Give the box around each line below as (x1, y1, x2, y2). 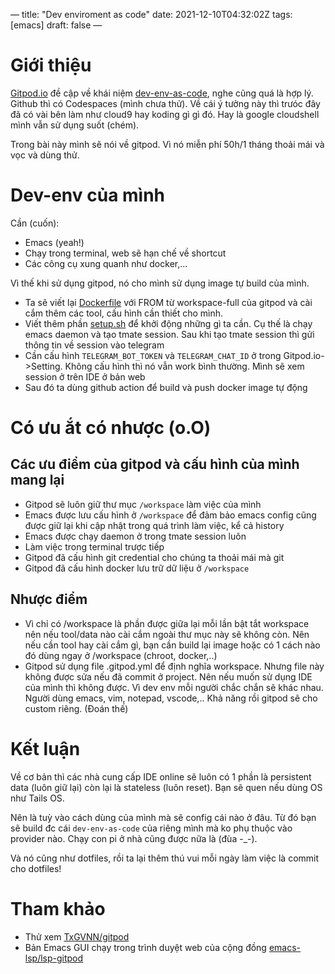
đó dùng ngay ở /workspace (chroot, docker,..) (24, 649, 218, 661)
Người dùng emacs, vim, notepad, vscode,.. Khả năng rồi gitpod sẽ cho (24, 692, 318, 704)
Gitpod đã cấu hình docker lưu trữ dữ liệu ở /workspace (24, 562, 250, 574)
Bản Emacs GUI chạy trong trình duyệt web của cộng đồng (24, 941, 267, 953)
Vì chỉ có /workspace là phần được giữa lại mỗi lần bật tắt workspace (24, 617, 310, 629)
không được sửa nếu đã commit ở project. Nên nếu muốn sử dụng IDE (24, 670, 313, 683)
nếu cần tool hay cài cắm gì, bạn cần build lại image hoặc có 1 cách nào (24, 639, 321, 651)
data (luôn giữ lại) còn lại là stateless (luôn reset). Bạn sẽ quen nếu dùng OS (10, 781, 323, 793)
